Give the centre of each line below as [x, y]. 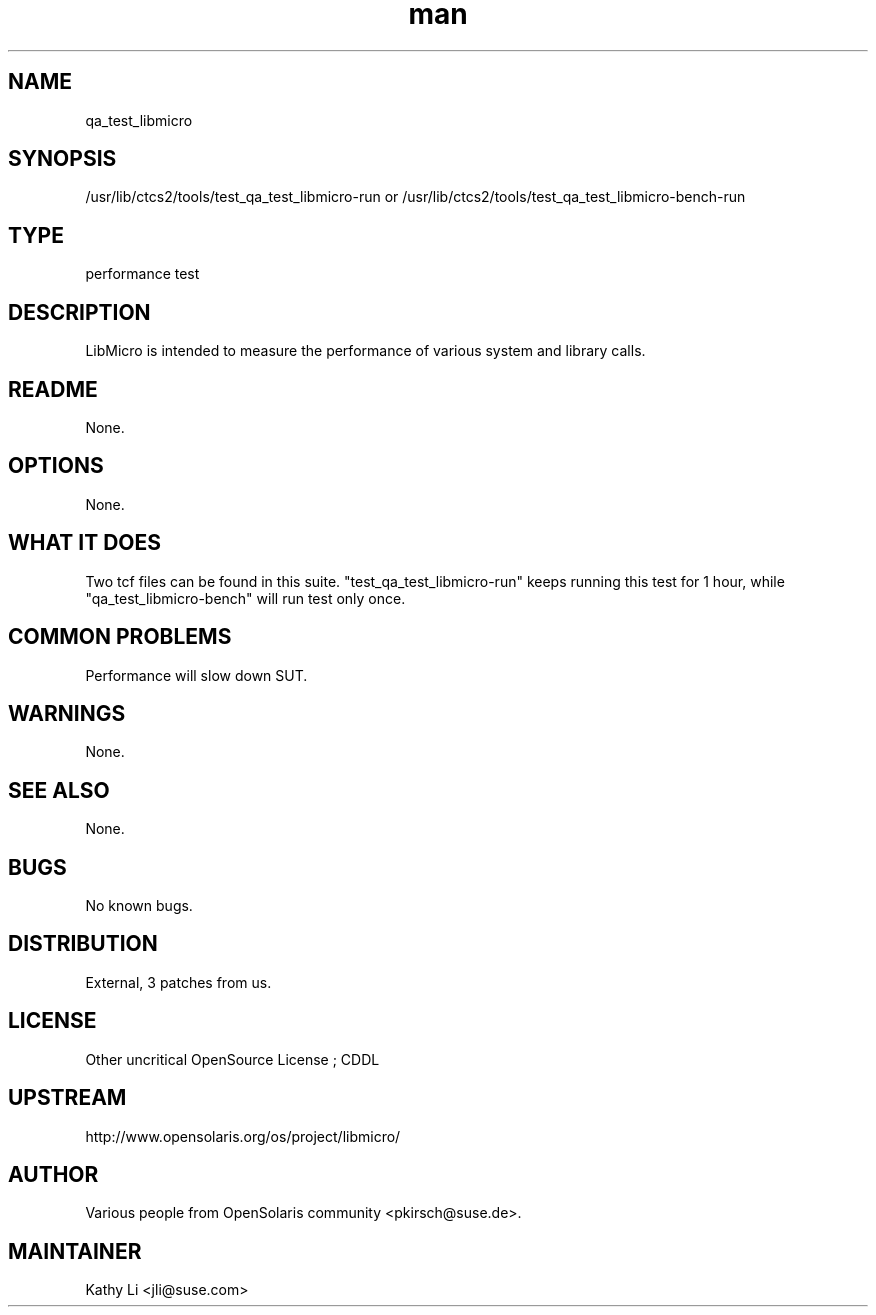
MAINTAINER [75, 1251]
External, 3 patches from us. [178, 982]
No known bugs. [139, 906]
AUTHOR [53, 1174]
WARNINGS [67, 713]
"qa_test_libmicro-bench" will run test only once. [245, 598]
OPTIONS [56, 466]
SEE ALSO [59, 790]
